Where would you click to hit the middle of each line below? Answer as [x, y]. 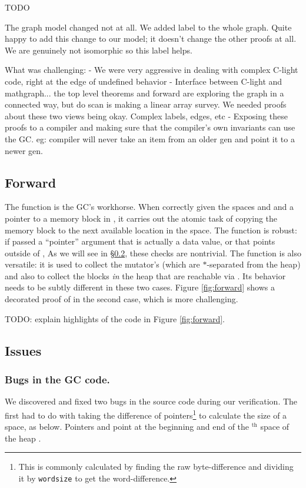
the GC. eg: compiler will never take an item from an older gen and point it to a [150, 138]
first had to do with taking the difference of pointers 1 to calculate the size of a [146, 414]
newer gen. [24, 150]
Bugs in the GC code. [57, 379]
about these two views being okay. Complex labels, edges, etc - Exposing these [146, 116]
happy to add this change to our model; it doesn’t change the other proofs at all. [151, 39]
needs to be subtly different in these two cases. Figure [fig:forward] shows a [140, 287]
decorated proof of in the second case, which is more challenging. [122, 299]
